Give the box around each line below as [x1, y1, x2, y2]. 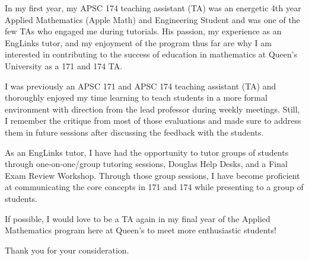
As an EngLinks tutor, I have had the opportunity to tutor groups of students [5, 146, 289, 158]
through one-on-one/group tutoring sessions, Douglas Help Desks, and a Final [5, 158, 288, 170]
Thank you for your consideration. [5, 243, 129, 256]
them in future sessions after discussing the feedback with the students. [5, 126, 264, 138]
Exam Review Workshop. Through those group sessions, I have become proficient [5, 169, 300, 181]
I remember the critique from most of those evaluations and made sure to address [5, 114, 301, 127]
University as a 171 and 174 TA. [5, 59, 123, 72]
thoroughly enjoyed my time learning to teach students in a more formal [5, 91, 267, 104]
